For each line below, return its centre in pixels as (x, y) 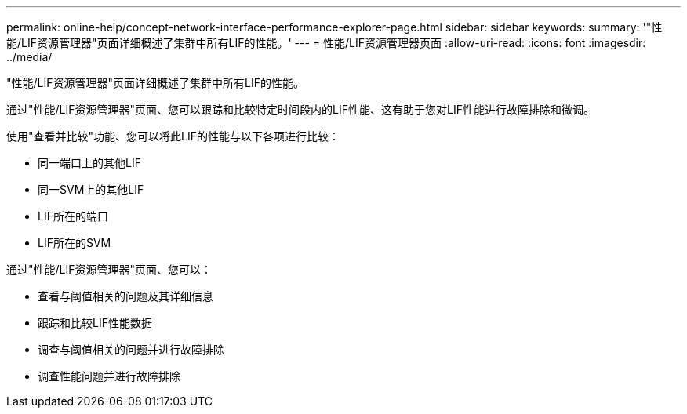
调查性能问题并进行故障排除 (109, 376)
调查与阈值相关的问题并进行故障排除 (131, 349)
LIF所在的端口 (73, 216)
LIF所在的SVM (75, 243)
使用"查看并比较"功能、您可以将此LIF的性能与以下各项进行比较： (173, 136)
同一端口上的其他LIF (89, 163)
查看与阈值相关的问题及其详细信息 (125, 296)
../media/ (29, 57)
